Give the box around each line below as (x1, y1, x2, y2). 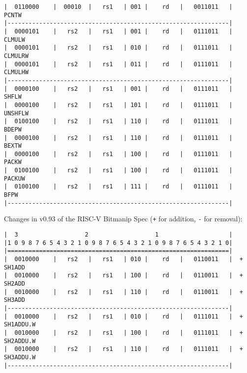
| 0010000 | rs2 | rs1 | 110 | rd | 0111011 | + (4, 346, 243, 353)
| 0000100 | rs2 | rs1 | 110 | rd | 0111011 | (4, 134, 233, 141)
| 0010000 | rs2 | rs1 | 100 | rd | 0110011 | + (4, 272, 243, 279)
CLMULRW (4, 52, 29, 59)
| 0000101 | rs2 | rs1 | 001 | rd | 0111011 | (4, 27, 233, 35)
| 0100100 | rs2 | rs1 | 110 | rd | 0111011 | (4, 118, 233, 125)
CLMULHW (4, 69, 29, 76)
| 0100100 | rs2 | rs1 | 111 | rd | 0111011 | (4, 183, 233, 190)
